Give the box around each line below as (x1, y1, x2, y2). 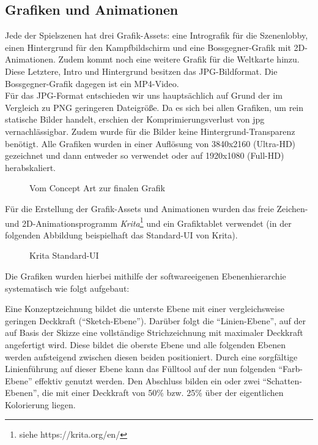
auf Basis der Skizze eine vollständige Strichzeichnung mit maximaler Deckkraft (5, 326, 303, 339)
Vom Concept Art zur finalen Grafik (29, 181, 165, 194)
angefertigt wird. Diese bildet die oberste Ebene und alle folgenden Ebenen (5, 338, 286, 351)
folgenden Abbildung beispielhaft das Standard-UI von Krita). (5, 228, 238, 241)
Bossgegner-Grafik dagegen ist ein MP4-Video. (5, 77, 179, 89)
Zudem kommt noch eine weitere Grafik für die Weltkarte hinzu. (58, 53, 300, 66)
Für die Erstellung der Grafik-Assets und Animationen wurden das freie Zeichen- (5, 202, 308, 215)
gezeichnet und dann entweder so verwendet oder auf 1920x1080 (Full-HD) (5, 149, 284, 162)
